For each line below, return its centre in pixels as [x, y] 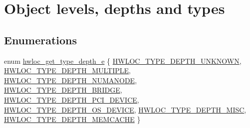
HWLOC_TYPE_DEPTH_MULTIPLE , [68, 70]
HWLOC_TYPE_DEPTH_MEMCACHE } [72, 119]
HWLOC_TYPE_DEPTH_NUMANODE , [71, 80]
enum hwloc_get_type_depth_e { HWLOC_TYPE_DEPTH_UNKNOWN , [123, 61]
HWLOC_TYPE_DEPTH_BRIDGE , [63, 90]
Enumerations [41, 40]
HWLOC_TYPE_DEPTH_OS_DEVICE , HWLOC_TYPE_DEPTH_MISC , [125, 109]
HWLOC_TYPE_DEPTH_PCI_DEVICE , [72, 99]
